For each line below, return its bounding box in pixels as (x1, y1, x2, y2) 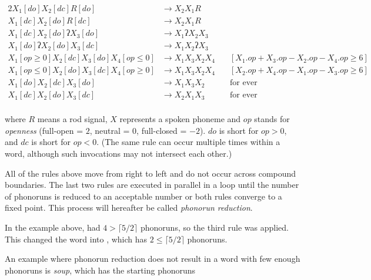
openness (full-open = (5, 124, 83, 136)
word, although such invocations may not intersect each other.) (5, 147, 232, 160)
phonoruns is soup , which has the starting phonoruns (5, 264, 196, 276)
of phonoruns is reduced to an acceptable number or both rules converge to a (5, 190, 282, 202)
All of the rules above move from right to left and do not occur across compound (5, 167, 296, 179)
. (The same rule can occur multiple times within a (96, 136, 280, 148)
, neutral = (89, 124, 130, 136)
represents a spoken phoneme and (119, 113, 241, 125)
